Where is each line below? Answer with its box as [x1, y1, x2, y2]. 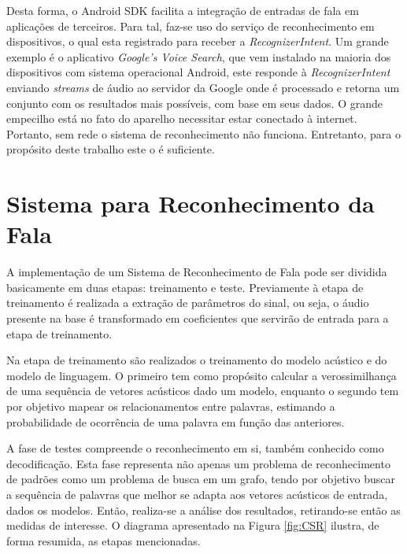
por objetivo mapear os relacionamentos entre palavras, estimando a [6, 398, 335, 414]
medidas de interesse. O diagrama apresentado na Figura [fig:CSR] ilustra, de [6, 517, 379, 534]
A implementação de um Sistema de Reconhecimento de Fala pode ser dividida [6, 264, 387, 280]
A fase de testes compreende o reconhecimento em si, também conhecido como [6, 440, 384, 456]
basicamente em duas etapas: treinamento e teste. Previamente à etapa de [6, 279, 364, 295]
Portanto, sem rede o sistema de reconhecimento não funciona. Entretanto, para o [6, 125, 401, 142]
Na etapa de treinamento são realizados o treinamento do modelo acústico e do [6, 352, 387, 368]
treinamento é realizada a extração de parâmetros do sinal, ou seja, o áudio [6, 294, 369, 311]
